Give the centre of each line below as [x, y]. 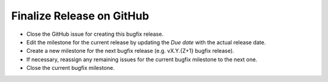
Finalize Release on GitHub [80, 16]
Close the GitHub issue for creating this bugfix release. [95, 34]
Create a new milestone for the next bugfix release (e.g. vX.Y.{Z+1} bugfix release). [130, 51]
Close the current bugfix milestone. [70, 68]
